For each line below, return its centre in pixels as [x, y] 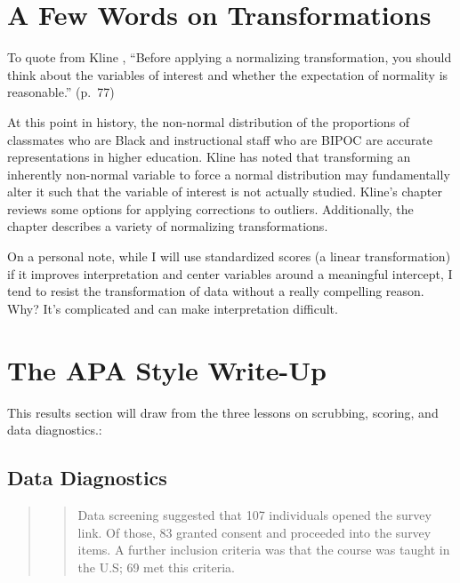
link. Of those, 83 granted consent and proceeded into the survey [254, 532]
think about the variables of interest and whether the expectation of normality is [228, 74]
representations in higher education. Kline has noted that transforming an [209, 157]
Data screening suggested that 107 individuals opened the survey [254, 514]
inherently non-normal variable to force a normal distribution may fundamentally [229, 174]
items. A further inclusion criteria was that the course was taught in [264, 550]
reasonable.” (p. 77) [61, 92]
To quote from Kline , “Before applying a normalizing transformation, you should [230, 57]
